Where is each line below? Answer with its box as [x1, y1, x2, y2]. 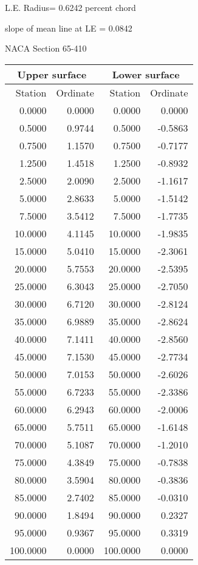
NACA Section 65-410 [5, 42, 87, 55]
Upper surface [17, 67, 87, 81]
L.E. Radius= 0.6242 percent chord [5, 1, 136, 13]
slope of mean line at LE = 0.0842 [5, 21, 132, 34]
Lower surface [112, 67, 180, 81]
